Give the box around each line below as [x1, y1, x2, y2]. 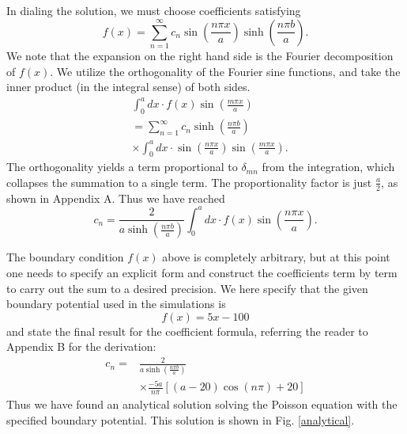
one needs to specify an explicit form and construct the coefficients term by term [6, 264, 398, 280]
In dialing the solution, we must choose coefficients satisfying [6, 2, 301, 18]
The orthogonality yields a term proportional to [6, 158, 238, 175]
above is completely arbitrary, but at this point [162, 249, 390, 265]
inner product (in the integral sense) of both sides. [6, 78, 251, 95]
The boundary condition [6, 249, 124, 265]
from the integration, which [262, 158, 395, 175]
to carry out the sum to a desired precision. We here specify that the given [6, 280, 368, 296]
